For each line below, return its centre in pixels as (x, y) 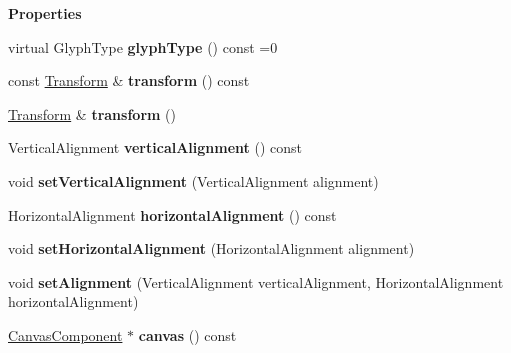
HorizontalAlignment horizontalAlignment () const (172, 214)
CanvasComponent (65, 334)
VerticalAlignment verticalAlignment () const (155, 147)
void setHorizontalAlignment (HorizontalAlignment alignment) (211, 248)
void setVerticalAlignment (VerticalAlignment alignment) (193, 180)
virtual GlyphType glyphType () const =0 (143, 46)
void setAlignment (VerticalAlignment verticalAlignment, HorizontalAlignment (256, 281)
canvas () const (187, 334)
